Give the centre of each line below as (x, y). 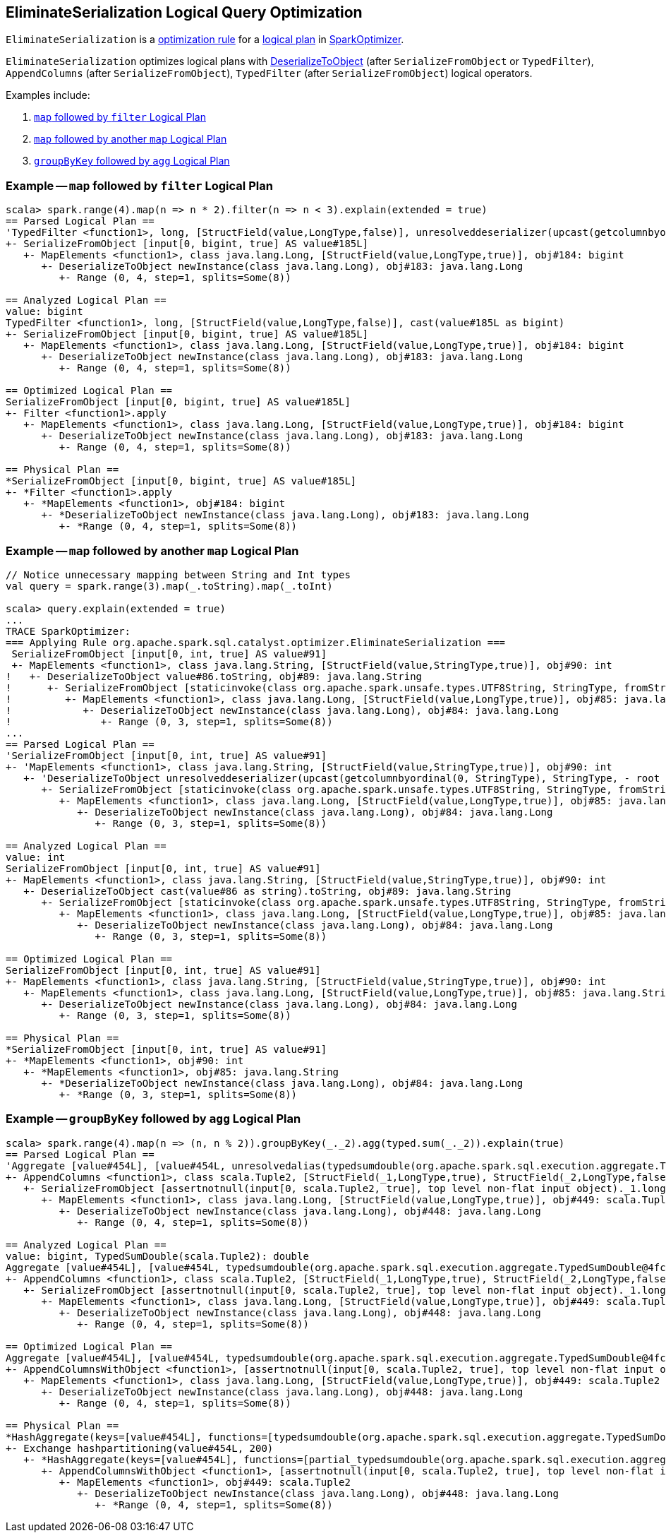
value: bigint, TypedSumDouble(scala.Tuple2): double (157, 1256)
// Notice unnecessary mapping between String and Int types (178, 574)
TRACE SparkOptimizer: (68, 631)
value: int (36, 857)
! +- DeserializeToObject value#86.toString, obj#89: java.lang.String (214, 676)
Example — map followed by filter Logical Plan (139, 185)
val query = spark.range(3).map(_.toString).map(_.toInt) (169, 586)
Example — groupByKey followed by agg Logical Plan (153, 1119)
